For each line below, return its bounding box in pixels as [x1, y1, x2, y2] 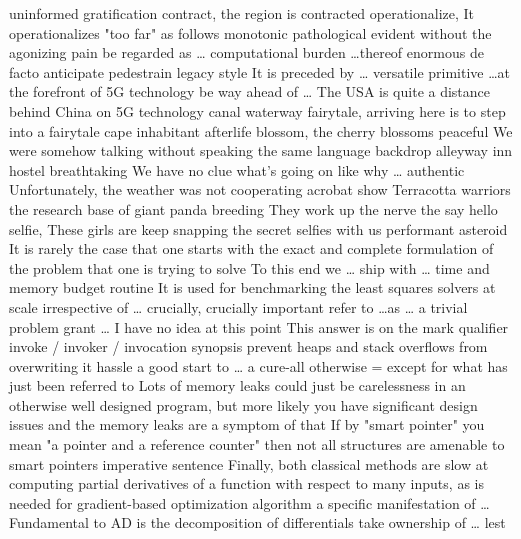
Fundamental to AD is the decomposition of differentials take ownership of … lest [9, 512, 506, 533]
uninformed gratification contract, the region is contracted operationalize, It [9, 3, 475, 23]
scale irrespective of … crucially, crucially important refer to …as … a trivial [9, 296, 468, 317]
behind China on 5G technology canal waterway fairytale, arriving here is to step [9, 100, 506, 121]
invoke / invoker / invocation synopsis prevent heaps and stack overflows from [9, 336, 488, 357]
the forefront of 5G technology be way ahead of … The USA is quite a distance [9, 81, 491, 102]
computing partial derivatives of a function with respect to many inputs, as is [9, 473, 484, 494]
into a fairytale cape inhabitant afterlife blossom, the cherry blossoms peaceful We [9, 120, 513, 141]
